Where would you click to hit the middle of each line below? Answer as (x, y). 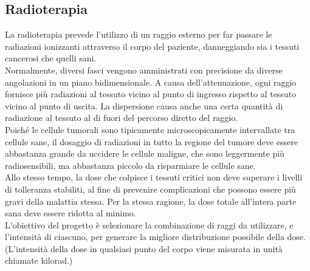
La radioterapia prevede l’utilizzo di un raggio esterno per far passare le (139, 34)
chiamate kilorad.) (39, 260)
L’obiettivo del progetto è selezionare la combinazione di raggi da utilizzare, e (149, 225)
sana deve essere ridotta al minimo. (71, 213)
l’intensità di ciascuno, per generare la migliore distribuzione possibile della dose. (155, 237)
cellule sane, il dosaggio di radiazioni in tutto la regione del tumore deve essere (151, 141)
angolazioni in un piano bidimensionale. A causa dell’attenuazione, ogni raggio (151, 82)
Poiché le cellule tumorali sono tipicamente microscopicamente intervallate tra (150, 129)
